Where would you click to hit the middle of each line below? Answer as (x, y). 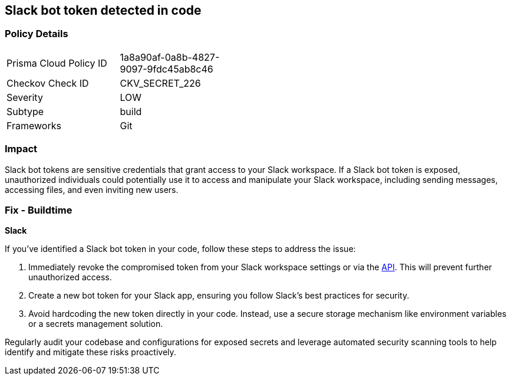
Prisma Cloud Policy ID (57, 63)
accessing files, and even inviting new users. (92, 189)
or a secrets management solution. (96, 324)
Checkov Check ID (48, 83)
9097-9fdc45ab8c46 (167, 69)
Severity (25, 97)
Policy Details (37, 34)
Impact (21, 149)
